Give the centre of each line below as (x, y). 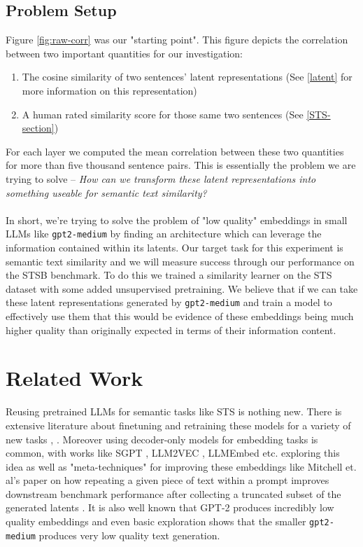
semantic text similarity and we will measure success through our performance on (180, 261)
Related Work (74, 378)
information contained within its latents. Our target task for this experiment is (175, 247)
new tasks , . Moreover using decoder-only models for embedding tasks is (162, 439)
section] (38, 128)
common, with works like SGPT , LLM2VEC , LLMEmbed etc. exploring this (173, 453)
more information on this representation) (109, 90)
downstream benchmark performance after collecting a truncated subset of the (173, 493)
